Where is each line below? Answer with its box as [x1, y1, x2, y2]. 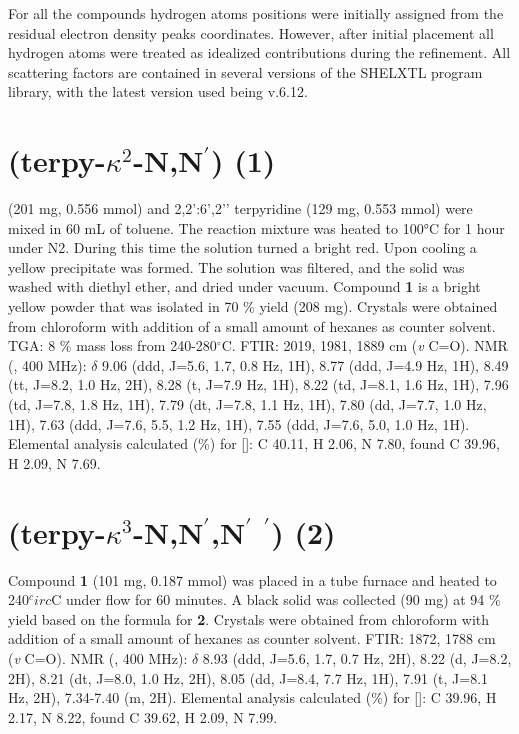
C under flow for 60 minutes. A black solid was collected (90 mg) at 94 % [51, 589, 501, 610]
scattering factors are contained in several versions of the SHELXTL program [8, 61, 483, 82]
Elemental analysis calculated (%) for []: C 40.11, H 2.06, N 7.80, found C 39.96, [8, 433, 500, 454]
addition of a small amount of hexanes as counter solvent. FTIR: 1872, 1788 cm [8, 628, 496, 649]
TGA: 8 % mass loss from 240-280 [8, 335, 217, 356]
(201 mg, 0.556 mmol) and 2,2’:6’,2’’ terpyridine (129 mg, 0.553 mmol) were [8, 198, 473, 219]
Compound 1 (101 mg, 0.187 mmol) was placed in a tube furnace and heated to [8, 569, 497, 590]
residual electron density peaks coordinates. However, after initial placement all [8, 22, 494, 43]
